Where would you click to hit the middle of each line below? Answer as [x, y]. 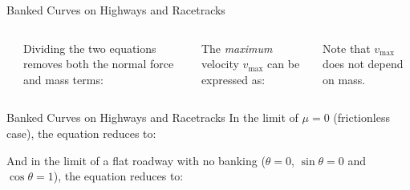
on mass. [344, 79]
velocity [220, 64]
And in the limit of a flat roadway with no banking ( [136, 160]
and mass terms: [63, 79]
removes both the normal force [99, 64]
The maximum [237, 48]
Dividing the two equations [90, 48]
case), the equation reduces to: [81, 133]
